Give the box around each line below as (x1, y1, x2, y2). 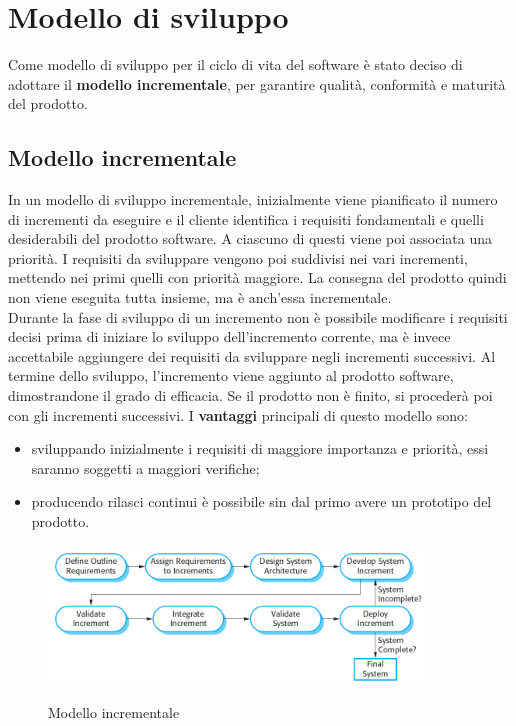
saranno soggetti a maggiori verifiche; (31, 457, 260, 478)
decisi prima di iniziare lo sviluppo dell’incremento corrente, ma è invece (8, 326, 451, 347)
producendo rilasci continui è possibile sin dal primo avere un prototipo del (31, 491, 492, 512)
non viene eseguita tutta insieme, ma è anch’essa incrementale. (8, 287, 392, 308)
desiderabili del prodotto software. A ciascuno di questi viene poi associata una (8, 228, 492, 249)
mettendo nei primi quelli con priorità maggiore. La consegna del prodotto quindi (8, 267, 507, 288)
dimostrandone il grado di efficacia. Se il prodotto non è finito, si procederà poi (8, 385, 493, 406)
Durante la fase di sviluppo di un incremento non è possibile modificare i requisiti (8, 306, 508, 327)
